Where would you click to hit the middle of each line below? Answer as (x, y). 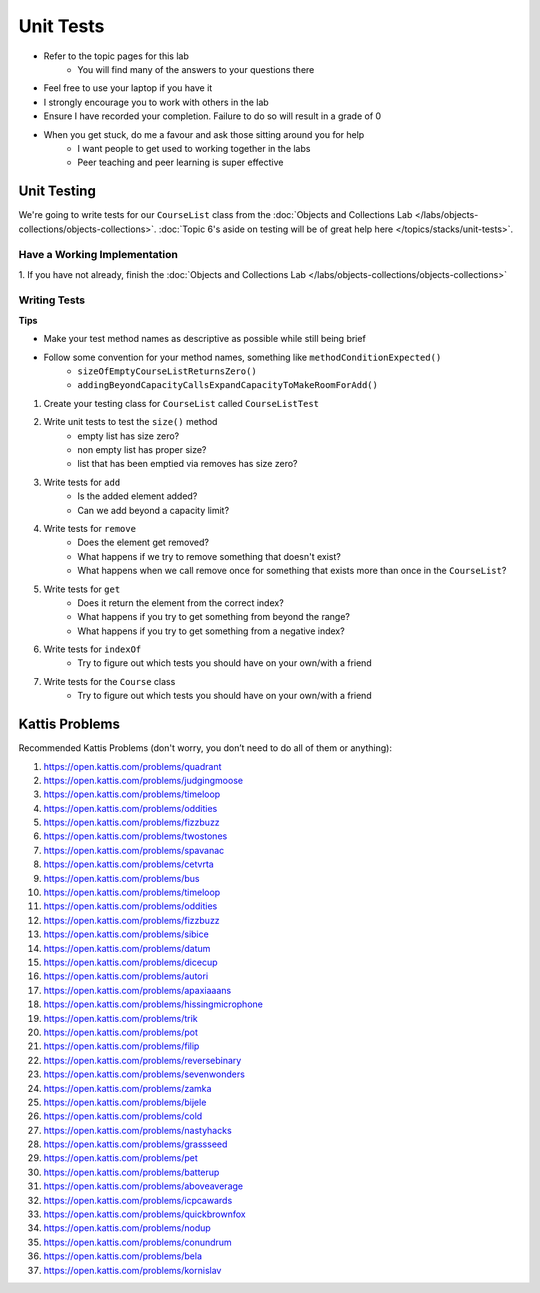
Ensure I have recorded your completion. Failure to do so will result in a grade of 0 (212, 116)
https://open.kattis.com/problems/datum (127, 948)
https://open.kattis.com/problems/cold (123, 1116)
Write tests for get (82, 589)
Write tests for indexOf (92, 649)
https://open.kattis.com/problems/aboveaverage (143, 1186)
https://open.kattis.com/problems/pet (121, 1158)
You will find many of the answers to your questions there (196, 69)
